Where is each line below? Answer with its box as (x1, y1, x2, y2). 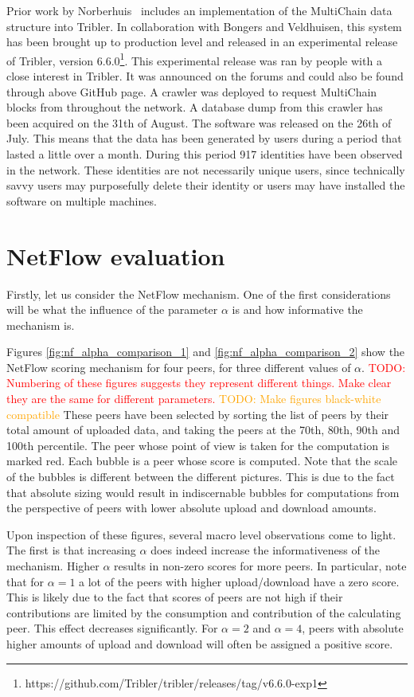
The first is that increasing (6, 542, 136, 558)
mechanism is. (6, 316, 75, 333)
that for (6, 573, 45, 589)
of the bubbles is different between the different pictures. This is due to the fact (6, 468, 395, 485)
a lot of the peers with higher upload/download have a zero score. (79, 573, 400, 589)
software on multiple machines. (6, 192, 157, 209)
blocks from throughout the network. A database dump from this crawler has (6, 99, 383, 116)
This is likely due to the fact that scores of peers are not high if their (6, 589, 343, 605)
